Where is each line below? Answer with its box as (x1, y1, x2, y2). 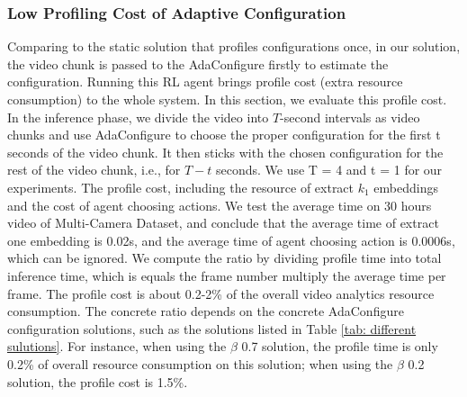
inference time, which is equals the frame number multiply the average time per (7, 266, 446, 284)
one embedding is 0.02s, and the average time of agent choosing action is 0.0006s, (7, 230, 455, 249)
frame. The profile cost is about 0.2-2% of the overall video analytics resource (7, 284, 435, 302)
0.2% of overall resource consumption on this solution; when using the (7, 354, 393, 373)
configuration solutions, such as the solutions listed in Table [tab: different (7, 319, 417, 338)
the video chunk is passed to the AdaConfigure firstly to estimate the (7, 54, 389, 73)
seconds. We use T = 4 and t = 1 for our (215, 160, 443, 179)
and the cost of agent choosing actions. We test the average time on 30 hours (7, 195, 432, 214)
